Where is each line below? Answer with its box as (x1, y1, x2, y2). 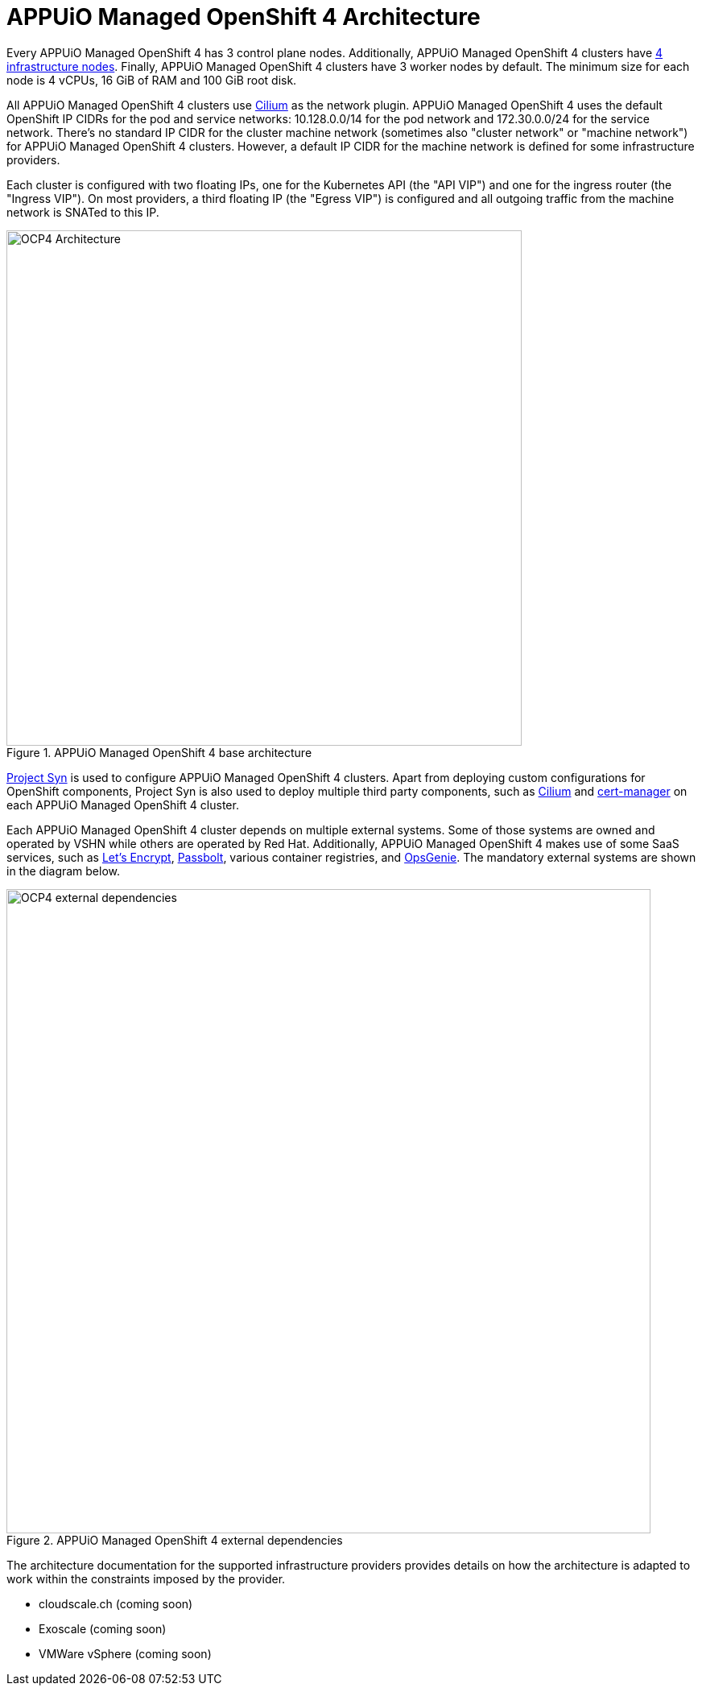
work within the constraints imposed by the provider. (6, 1571, 286, 1586)
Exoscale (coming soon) (39, 1621, 167, 1636)
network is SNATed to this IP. (6, 205, 159, 219)
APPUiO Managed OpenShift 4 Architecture (6, 3, 481, 31)
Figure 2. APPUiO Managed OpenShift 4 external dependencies (6, 1533, 343, 1547)
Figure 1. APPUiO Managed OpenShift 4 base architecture (6, 745, 312, 759)
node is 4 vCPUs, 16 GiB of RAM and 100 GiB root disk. (6, 72, 297, 87)
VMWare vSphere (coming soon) (39, 1646, 212, 1661)
